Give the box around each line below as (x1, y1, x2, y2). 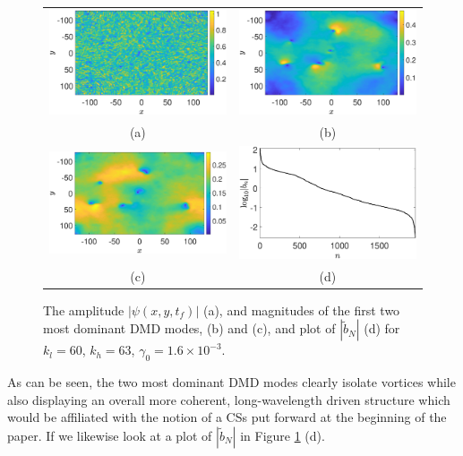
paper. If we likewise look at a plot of (7, 426, 212, 444)
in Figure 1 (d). (240, 426, 325, 444)
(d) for (364, 319, 400, 338)
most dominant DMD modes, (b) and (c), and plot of (43, 319, 336, 338)
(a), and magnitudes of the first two (202, 300, 400, 319)
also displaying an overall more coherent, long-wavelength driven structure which (7, 390, 450, 409)
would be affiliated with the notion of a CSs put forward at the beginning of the (7, 408, 447, 426)
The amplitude (43, 300, 124, 319)
